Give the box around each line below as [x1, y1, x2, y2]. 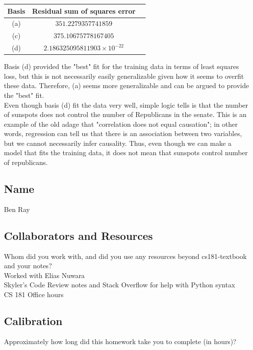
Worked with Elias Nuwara [4, 270, 85, 280]
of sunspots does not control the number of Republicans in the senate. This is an [4, 109, 247, 119]
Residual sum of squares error [32, 5, 136, 16]
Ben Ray [4, 204, 30, 214]
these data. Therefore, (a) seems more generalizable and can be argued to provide [4, 80, 249, 91]
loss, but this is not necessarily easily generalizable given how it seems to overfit [4, 70, 244, 81]
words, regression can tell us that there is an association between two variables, [4, 128, 242, 139]
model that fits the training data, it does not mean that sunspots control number [4, 147, 248, 158]
